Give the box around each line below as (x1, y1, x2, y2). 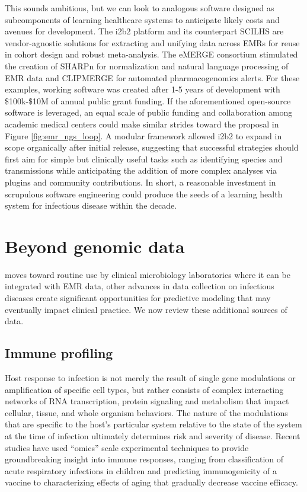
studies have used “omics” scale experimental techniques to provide (5, 441, 249, 453)
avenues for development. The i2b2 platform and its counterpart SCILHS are (5, 25, 284, 37)
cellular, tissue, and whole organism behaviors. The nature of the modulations (5, 406, 288, 418)
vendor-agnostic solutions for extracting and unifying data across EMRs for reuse (5, 36, 300, 49)
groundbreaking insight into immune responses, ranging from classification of (5, 453, 284, 465)
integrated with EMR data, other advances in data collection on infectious (5, 280, 274, 292)
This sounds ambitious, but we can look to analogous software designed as (5, 2, 274, 14)
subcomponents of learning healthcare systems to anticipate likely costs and (5, 13, 280, 25)
